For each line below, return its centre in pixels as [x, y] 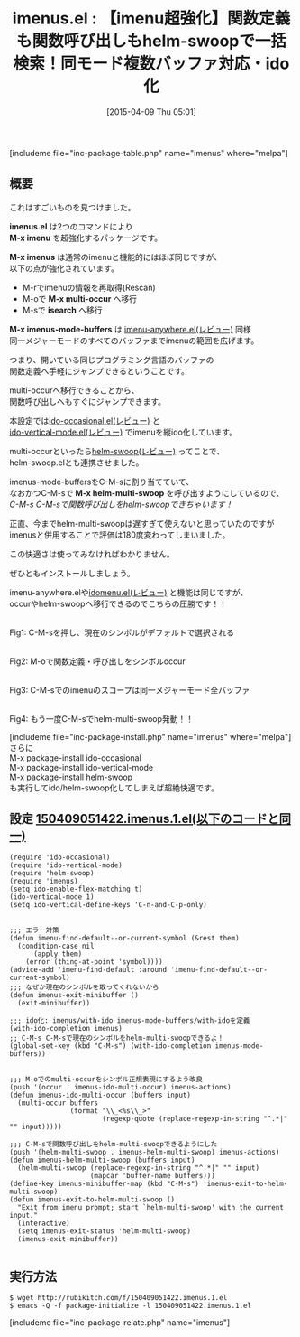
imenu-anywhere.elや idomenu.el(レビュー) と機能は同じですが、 [129, 592]
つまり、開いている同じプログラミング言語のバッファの [112, 360]
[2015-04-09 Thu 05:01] [151, 112]
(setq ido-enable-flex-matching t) [76, 889]
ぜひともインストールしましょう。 [72, 573]
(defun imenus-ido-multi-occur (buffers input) [100, 1095]
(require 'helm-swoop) [52, 873]
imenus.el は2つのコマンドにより [71, 226]
